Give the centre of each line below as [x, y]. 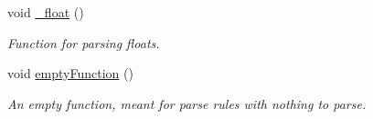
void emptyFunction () [70, 73]
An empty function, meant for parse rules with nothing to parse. [187, 103]
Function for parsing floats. [84, 42]
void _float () [46, 12]
